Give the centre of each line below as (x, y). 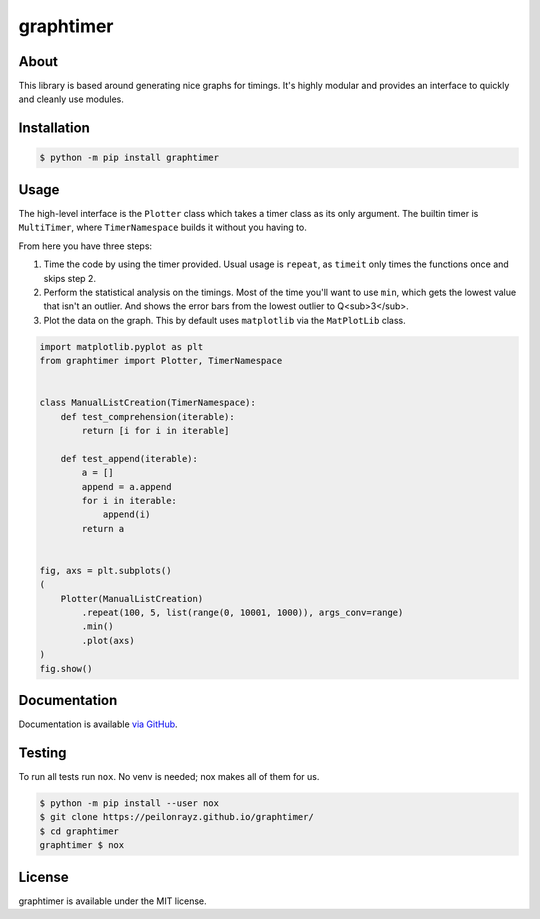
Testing (42, 752)
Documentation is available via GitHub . (98, 724)
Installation (54, 128)
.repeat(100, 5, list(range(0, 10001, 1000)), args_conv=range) (242, 613)
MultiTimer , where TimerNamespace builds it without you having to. (162, 227)
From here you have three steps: (85, 246)
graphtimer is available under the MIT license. (112, 901)
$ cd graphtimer (79, 831)
